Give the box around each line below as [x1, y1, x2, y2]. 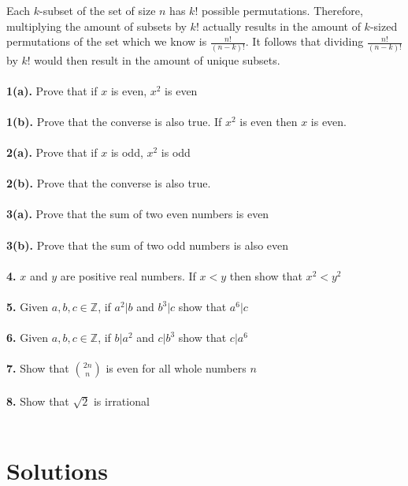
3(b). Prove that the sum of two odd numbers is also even [6, 236, 289, 253]
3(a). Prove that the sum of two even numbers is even [6, 206, 269, 222]
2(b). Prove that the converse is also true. [6, 175, 211, 191]
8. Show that [6, 392, 69, 409]
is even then [239, 113, 298, 129]
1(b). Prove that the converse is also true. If [6, 113, 222, 129]
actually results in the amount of [202, 17, 361, 34]
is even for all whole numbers [106, 360, 247, 377]
